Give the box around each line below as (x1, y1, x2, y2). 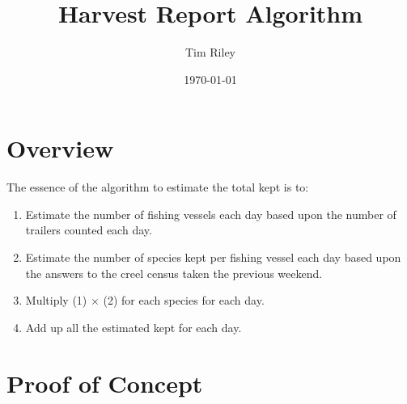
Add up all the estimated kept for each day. (25, 318, 242, 335)
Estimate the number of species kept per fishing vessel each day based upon (25, 249, 401, 266)
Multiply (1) (25, 292, 87, 309)
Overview (6, 132, 114, 165)
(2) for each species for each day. (103, 292, 265, 309)
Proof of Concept (6, 366, 203, 399)
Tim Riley (184, 44, 236, 61)
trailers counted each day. (25, 221, 152, 238)
